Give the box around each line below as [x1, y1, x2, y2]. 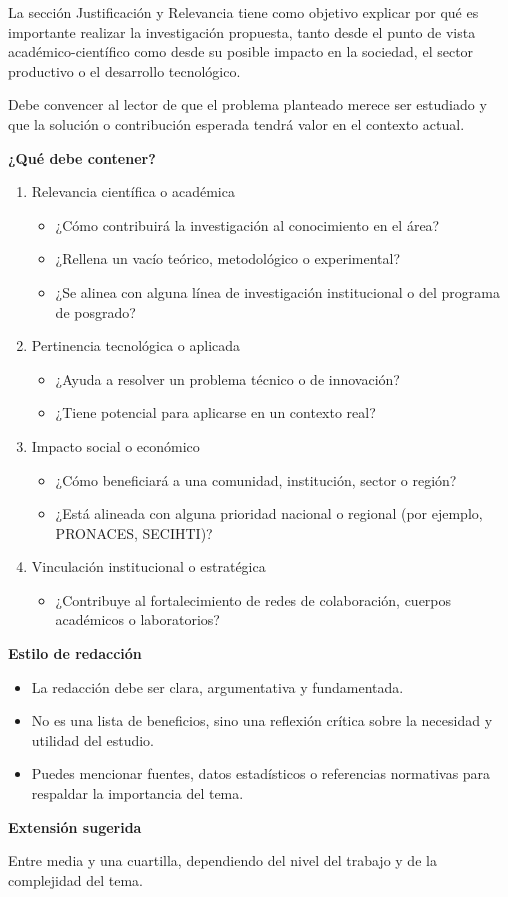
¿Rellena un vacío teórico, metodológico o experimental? [55, 248, 401, 269]
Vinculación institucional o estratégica [31, 556, 266, 577]
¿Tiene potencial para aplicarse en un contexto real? [55, 402, 376, 423]
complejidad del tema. [8, 869, 143, 890]
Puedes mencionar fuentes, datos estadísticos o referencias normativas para [31, 763, 491, 784]
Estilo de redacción [8, 643, 142, 664]
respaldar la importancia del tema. [31, 783, 244, 804]
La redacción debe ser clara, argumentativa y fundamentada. [31, 676, 404, 697]
